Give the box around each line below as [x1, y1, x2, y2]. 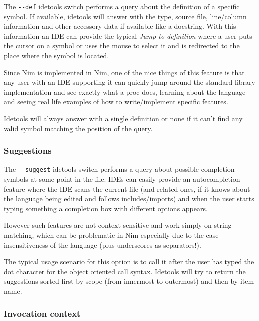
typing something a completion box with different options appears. [4, 203, 208, 213]
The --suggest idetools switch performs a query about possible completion [4, 164, 235, 174]
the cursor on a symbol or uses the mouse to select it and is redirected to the [4, 40, 240, 51]
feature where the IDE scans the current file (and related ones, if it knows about [4, 183, 250, 194]
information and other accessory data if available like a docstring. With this [4, 21, 236, 31]
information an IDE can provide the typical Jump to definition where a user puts [4, 30, 252, 41]
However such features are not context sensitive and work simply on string [4, 220, 232, 230]
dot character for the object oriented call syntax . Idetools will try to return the [4, 266, 246, 276]
